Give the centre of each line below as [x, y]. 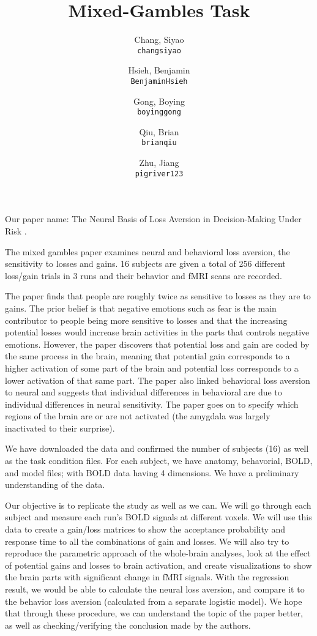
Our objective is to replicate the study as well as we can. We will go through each [158, 505]
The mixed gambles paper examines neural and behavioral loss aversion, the [147, 251]
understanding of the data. [55, 484]
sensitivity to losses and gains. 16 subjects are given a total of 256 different [145, 264]
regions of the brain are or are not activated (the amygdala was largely [138, 416]
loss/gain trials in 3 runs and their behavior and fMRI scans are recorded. [144, 275]
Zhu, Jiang [159, 163]
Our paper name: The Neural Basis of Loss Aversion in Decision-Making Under [153, 219]
